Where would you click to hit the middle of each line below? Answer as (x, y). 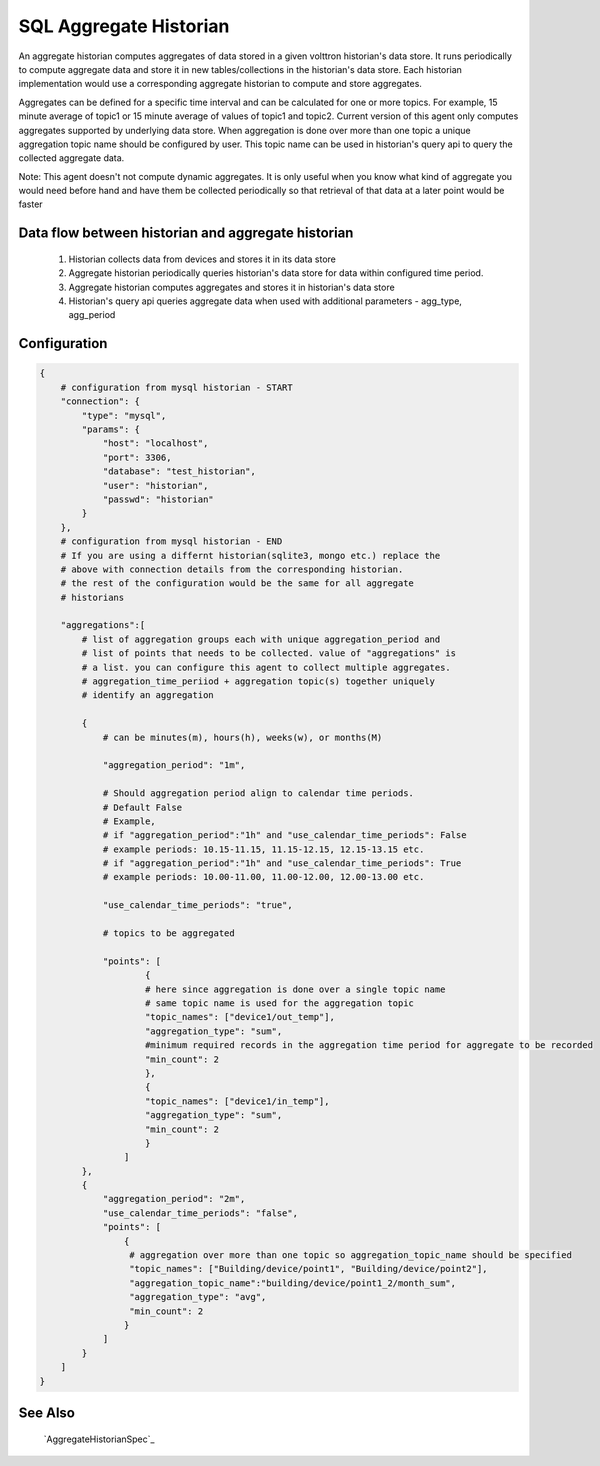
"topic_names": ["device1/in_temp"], (237, 1101)
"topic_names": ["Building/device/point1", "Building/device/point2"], (308, 1269)
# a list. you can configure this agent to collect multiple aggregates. (266, 667)
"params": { (110, 429)
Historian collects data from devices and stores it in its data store (202, 259)
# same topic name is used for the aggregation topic (280, 1003)
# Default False (142, 807)
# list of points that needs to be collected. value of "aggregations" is (269, 653)
